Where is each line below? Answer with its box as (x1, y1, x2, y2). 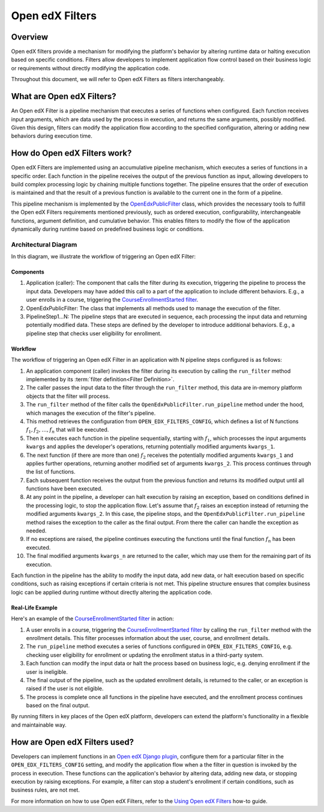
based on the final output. (26, 702, 90, 709)
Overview (11, 32, 49, 42)
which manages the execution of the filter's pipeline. (26, 409, 156, 417)
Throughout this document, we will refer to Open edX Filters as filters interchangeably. (11, 76, 225, 83)
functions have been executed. (26, 485, 103, 492)
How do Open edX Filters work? (11, 148, 132, 159)
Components (11, 268, 44, 276)
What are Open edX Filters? (11, 91, 116, 102)
